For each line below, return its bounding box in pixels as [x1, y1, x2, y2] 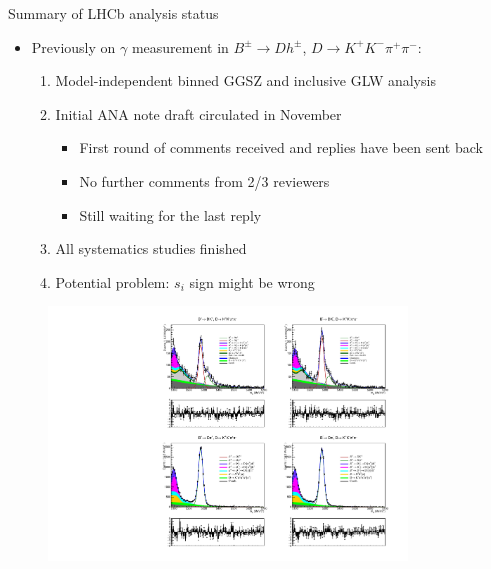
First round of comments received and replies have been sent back [79, 137, 483, 158]
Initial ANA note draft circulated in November [55, 103, 342, 124]
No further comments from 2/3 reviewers [79, 170, 330, 191]
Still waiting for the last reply [79, 204, 262, 225]
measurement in [131, 36, 229, 57]
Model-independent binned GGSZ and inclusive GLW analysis [55, 70, 436, 91]
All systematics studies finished [55, 238, 247, 259]
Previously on [31, 36, 116, 57]
